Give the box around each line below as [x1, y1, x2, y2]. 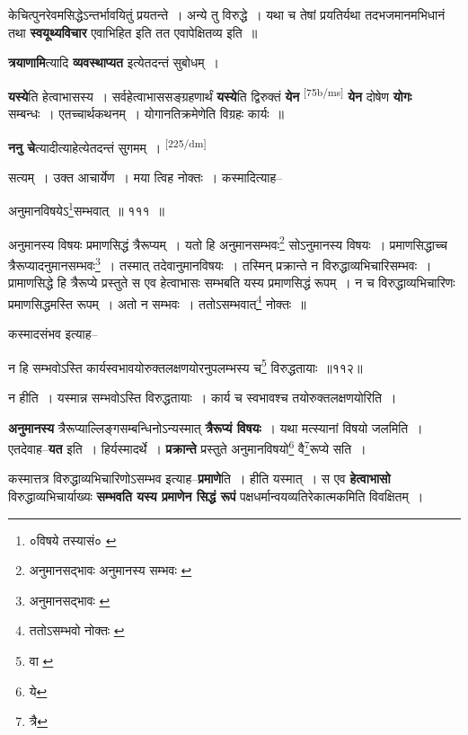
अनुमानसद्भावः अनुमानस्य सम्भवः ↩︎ [29, 561, 192, 580]
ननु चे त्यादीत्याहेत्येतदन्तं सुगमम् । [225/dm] [8, 135, 207, 156]
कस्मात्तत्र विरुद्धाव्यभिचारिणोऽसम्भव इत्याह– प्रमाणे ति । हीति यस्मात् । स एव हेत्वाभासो [8, 469, 391, 488]
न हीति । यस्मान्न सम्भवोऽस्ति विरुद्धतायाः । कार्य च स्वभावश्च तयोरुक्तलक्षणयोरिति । [8, 387, 397, 406]
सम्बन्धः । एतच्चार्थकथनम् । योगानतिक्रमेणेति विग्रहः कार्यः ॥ [8, 104, 285, 123]
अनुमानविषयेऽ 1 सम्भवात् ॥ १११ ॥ [8, 199, 164, 220]
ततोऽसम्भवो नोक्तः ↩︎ [29, 621, 125, 640]
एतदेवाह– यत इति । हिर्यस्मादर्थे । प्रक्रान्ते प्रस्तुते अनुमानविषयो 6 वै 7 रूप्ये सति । [8, 437, 366, 457]
